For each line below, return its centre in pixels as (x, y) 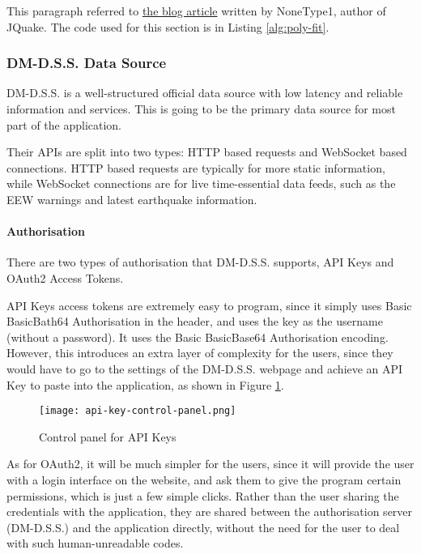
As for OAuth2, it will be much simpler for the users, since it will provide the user (210, 464)
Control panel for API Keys (108, 436)
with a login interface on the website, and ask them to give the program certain (204, 479)
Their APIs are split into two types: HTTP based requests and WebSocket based (207, 152)
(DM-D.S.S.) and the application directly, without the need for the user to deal (203, 527)
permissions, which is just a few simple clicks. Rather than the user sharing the (203, 495)
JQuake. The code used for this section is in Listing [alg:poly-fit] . (168, 26)
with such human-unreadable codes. (95, 543)
